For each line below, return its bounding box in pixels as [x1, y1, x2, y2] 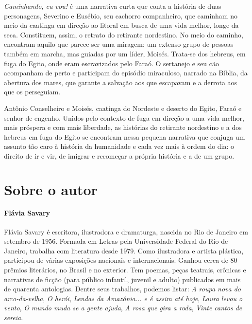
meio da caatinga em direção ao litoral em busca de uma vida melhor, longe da [4, 20, 239, 30]
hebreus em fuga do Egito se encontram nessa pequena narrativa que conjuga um [4, 131, 245, 142]
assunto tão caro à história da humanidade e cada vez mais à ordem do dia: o [4, 141, 235, 151]
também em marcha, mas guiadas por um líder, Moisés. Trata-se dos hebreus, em [4, 48, 246, 58]
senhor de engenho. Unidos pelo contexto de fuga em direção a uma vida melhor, [4, 112, 244, 123]
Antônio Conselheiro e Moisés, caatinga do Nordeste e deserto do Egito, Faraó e [4, 103, 242, 113]
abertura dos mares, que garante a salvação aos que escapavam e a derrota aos [4, 77, 237, 87]
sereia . [4, 312, 23, 323]
